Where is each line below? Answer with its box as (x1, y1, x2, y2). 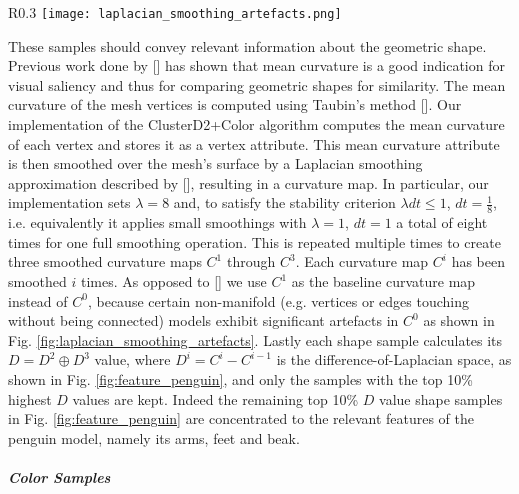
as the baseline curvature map (291, 271, 476, 292)
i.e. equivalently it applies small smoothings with (8, 212, 307, 233)
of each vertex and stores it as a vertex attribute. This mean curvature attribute (8, 133, 500, 154)
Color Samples (8, 466, 111, 487)
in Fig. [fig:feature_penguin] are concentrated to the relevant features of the (8, 408, 475, 429)
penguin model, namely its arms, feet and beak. (8, 427, 300, 448)
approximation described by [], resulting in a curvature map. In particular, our (8, 172, 489, 193)
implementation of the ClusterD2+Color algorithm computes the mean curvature (8, 114, 505, 135)
